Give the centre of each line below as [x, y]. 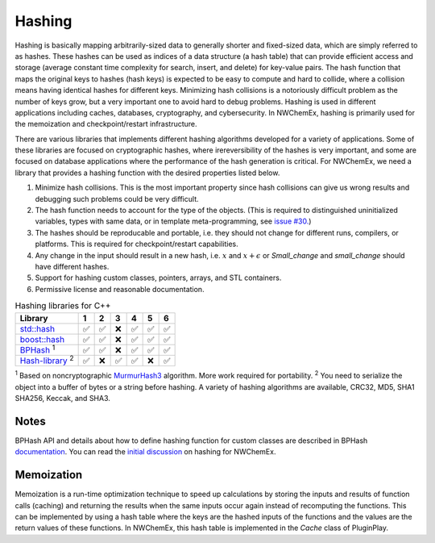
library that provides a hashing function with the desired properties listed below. [147, 173]
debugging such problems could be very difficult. [117, 198]
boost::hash [42, 339]
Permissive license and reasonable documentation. [120, 289]
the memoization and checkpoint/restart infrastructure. [106, 124]
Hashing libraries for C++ [63, 306]
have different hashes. [72, 266]
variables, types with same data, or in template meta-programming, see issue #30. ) [173, 221]
